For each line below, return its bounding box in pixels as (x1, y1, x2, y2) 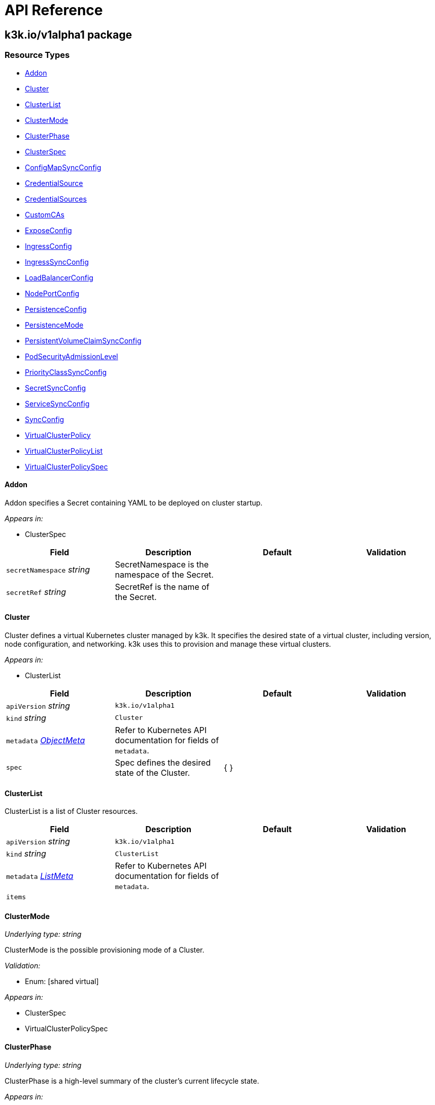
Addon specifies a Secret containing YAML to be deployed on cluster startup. (5, 498, 263, 507)
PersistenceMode (25, 320, 84, 329)
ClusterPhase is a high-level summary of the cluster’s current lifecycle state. (5, 1076, 259, 1085)
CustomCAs (25, 210, 64, 219)
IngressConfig (25, 241, 72, 250)
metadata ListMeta (6, 871, 74, 881)
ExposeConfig (25, 226, 72, 235)
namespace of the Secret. (115, 569, 214, 580)
